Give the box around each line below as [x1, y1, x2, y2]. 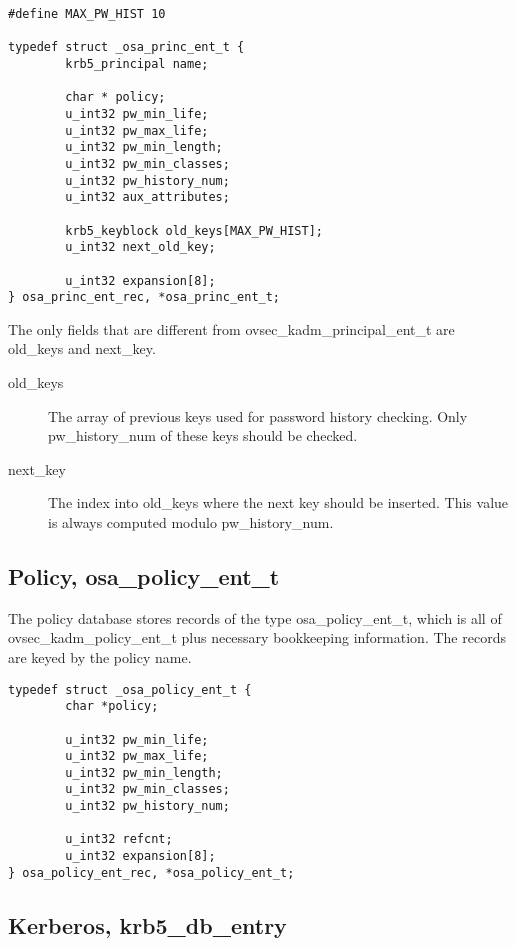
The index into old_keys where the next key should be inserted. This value [48, 492, 509, 513]
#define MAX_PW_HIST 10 [8, 7, 166, 21]
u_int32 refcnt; [65, 832, 173, 847]
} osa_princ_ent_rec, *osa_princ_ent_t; [8, 290, 281, 305]
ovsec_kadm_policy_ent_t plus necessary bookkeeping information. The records [8, 627, 506, 648]
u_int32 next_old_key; [65, 240, 216, 255]
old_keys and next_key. [8, 338, 156, 359]
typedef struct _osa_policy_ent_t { [8, 682, 252, 697]
